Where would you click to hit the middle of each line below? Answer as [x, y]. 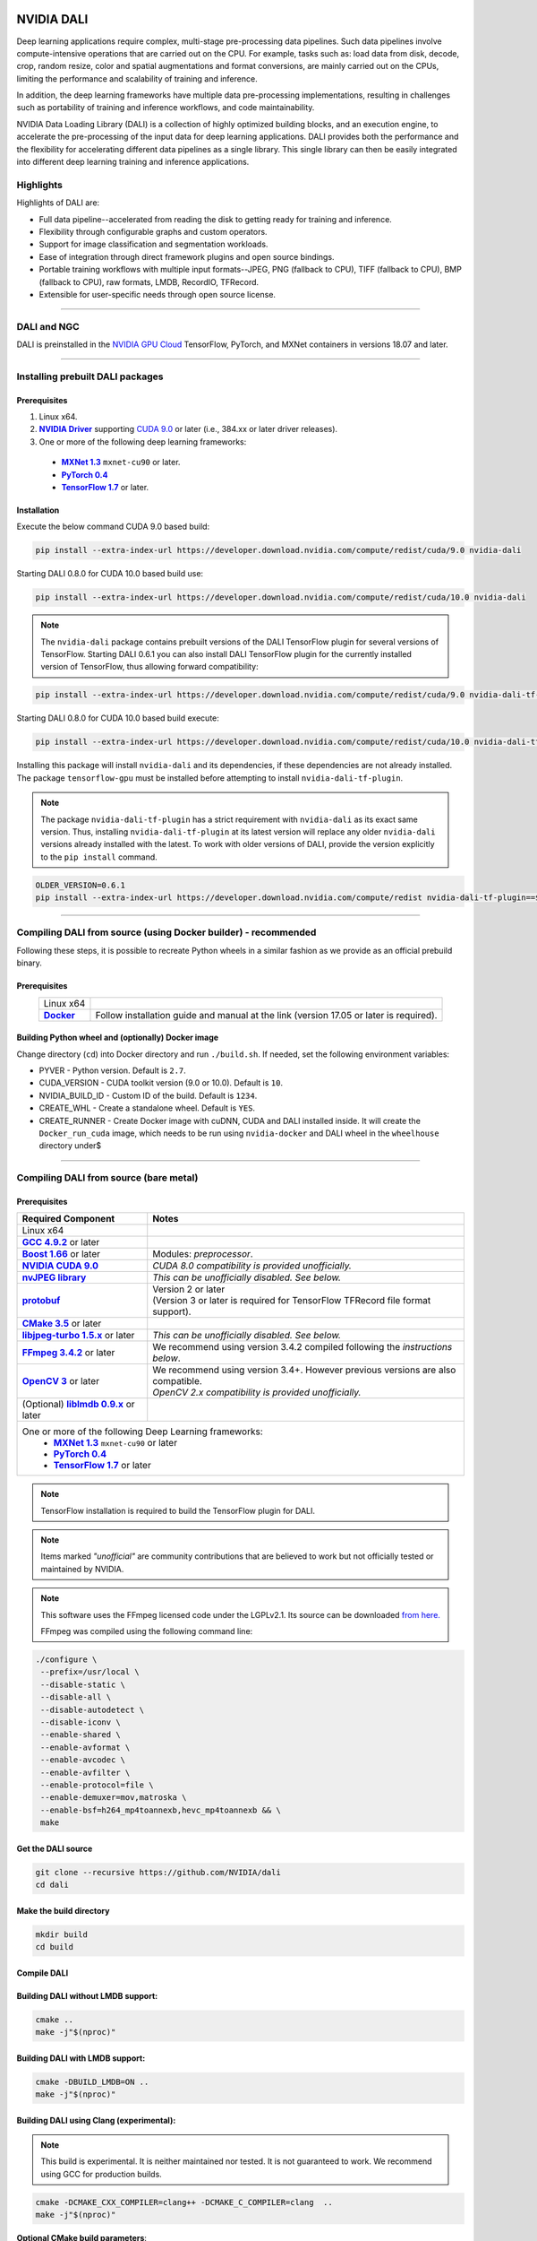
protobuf [41, 1301]
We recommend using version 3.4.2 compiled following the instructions [303, 1347]
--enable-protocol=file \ [97, 1785]
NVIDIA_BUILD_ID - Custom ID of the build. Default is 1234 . [148, 1095]
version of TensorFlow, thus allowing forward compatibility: [149, 667]
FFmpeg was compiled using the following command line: [147, 1631]
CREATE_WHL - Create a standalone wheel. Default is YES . [147, 1108]
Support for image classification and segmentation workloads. [153, 244]
